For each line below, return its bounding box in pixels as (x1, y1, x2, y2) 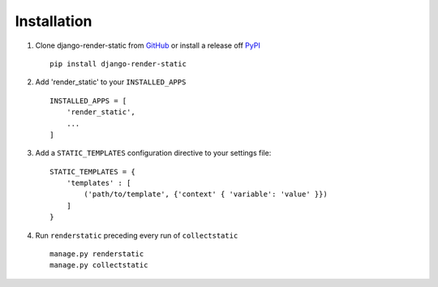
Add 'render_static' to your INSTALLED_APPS (35, 77, 187, 87)
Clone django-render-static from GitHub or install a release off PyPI (35, 41, 261, 50)
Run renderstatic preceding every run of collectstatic (35, 230, 238, 240)
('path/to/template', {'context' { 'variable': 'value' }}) (84, 190, 328, 199)
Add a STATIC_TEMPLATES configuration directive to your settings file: (35, 148, 272, 158)
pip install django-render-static (49, 59, 187, 68)
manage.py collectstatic (49, 260, 148, 270)
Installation (15, 12, 92, 30)
